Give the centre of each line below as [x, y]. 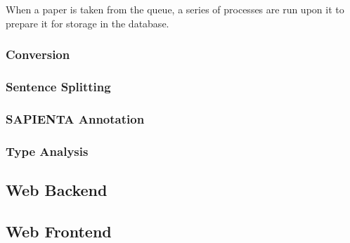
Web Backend [57, 189]
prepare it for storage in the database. [87, 23]
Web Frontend [59, 231]
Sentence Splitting [58, 86]
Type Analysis [47, 151]
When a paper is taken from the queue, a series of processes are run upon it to [175, 9]
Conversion [38, 54]
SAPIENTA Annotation [75, 118]
